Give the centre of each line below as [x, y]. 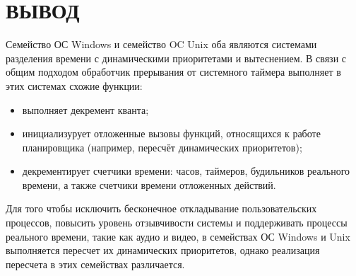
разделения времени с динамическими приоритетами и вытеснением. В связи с [176, 58]
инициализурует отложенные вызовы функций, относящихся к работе [171, 133]
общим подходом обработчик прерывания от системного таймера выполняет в [173, 72]
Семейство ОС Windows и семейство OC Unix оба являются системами [161, 44]
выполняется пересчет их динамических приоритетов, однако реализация [163, 250]
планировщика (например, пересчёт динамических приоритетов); [162, 147]
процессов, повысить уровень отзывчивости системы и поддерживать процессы [177, 223]
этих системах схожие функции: [74, 85]
